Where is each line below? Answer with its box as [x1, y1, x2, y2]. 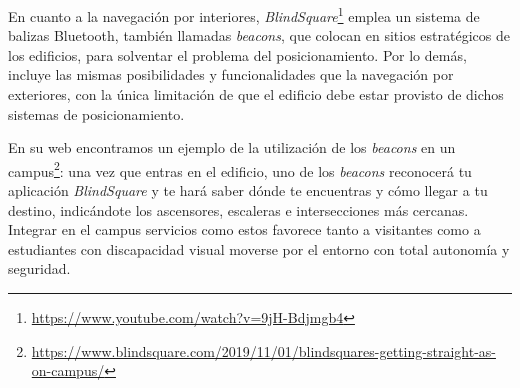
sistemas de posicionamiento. [8, 103, 185, 124]
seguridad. [8, 258, 71, 279]
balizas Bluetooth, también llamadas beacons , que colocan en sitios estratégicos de [8, 25, 510, 46]
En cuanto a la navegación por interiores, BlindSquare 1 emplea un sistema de [8, 3, 480, 26]
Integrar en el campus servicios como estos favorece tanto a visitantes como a [8, 219, 481, 240]
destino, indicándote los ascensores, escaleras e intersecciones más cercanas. [8, 199, 469, 220]
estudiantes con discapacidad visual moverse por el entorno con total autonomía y [8, 238, 510, 259]
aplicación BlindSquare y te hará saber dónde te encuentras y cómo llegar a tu [8, 180, 488, 201]
